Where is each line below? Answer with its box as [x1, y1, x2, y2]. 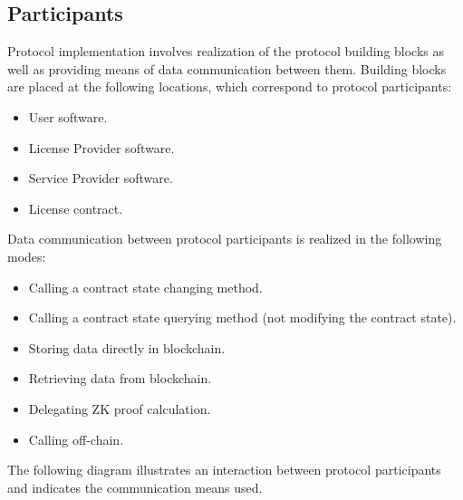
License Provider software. [28, 138, 175, 157]
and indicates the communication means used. [7, 477, 263, 496]
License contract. [28, 198, 123, 217]
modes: [7, 246, 46, 265]
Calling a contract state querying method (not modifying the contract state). [28, 308, 457, 327]
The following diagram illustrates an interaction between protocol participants [7, 460, 441, 479]
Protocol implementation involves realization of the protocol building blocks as [7, 42, 445, 61]
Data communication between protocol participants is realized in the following [7, 229, 442, 248]
